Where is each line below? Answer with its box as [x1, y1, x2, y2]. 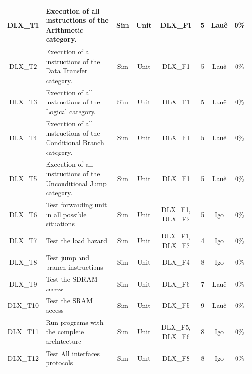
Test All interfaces [46, 348, 100, 358]
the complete [46, 326, 84, 337]
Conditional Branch [46, 137, 104, 147]
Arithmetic [46, 24, 83, 34]
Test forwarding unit [46, 200, 107, 210]
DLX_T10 [7, 300, 39, 310]
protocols [46, 357, 73, 368]
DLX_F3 [162, 240, 190, 250]
